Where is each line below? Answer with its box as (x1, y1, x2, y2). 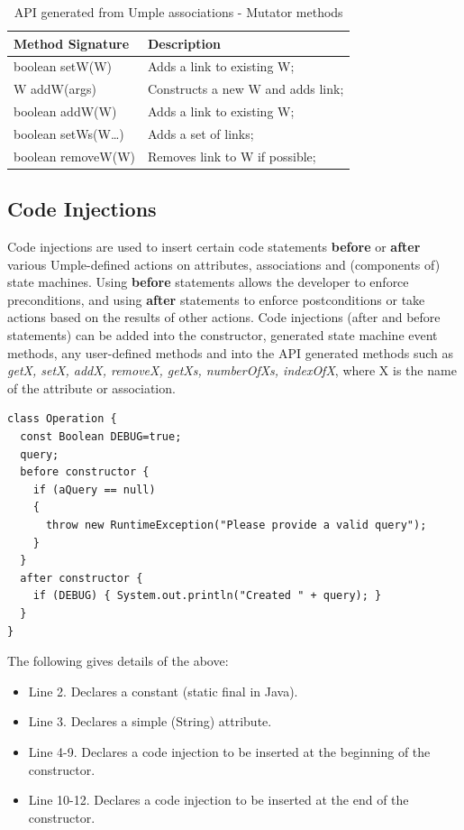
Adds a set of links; (148, 124, 254, 143)
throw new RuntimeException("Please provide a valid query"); (45, 519, 427, 532)
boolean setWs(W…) (14, 124, 124, 143)
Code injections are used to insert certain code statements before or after (7, 237, 421, 256)
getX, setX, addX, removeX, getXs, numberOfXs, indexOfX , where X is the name (7, 361, 457, 380)
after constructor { (20, 571, 143, 585)
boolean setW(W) (14, 57, 112, 76)
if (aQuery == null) (32, 483, 156, 496)
